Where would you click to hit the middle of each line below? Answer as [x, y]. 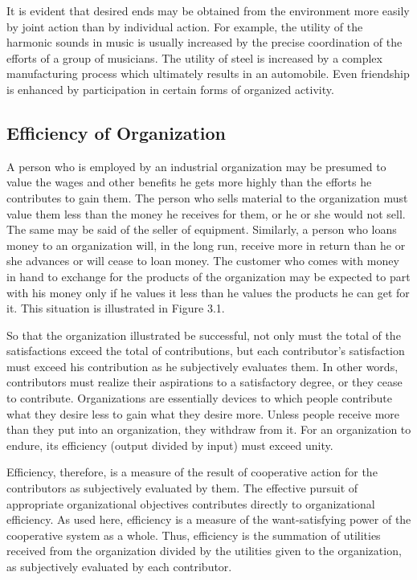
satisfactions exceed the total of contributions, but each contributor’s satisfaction [206, 351]
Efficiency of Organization [116, 132]
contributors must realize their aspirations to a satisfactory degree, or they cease [204, 382]
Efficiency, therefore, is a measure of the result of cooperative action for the [192, 472]
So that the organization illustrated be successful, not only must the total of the [204, 335]
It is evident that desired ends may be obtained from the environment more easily [208, 10]
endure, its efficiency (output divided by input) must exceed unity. [170, 445]
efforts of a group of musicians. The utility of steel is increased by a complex [194, 57]
